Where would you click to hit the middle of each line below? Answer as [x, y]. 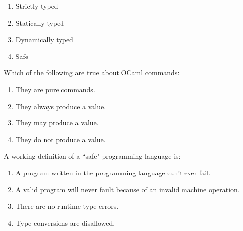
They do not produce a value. [61, 139]
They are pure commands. [55, 89]
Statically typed [40, 23]
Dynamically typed [44, 39]
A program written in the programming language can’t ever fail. [113, 172]
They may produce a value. [57, 123]
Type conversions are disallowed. [65, 222]
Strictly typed [37, 6]
